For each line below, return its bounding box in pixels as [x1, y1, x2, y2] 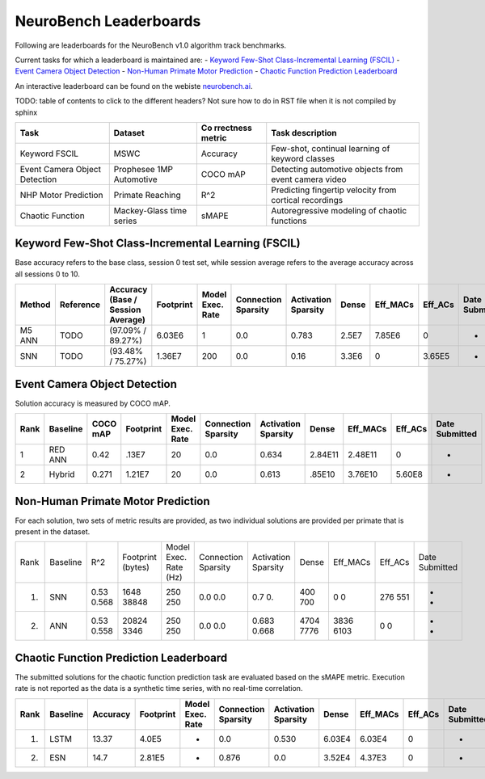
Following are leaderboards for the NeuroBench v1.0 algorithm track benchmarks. [15, 40, 287, 50]
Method [19, 299, 51, 310]
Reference [59, 299, 101, 310]
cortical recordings [271, 194, 344, 205]
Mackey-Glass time [113, 204, 188, 216]
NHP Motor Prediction [19, 189, 103, 200]
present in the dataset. [15, 527, 91, 537]
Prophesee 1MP [113, 163, 174, 175]
